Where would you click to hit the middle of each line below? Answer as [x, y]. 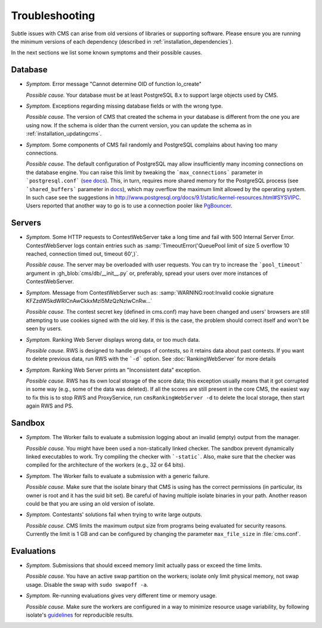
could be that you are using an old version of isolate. [90, 503]
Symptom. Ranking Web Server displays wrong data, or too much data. [113, 339]
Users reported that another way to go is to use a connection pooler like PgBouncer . [129, 206]
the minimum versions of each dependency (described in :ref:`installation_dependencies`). [122, 41]
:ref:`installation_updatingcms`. [64, 134]
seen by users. [44, 329]
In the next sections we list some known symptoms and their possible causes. [107, 53]
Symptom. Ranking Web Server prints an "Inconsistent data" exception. [114, 370]
